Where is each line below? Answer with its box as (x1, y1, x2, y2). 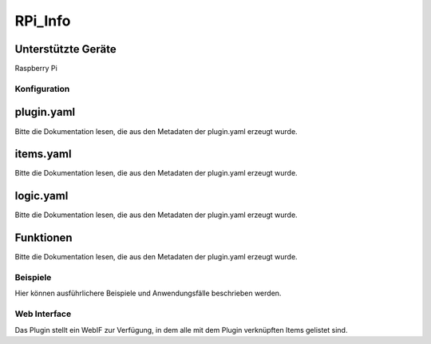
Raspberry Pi (14, 64, 57, 73)
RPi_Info (14, 12, 71, 30)
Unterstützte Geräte (14, 42, 117, 56)
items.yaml (14, 148, 72, 161)
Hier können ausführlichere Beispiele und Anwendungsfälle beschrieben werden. (14, 288, 282, 299)
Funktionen (14, 231, 73, 245)
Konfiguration (14, 83, 70, 94)
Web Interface (14, 308, 72, 319)
